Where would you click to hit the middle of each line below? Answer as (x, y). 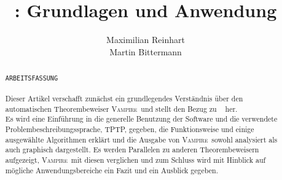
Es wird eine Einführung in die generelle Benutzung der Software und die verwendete (141, 119)
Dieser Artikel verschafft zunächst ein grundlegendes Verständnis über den (124, 98)
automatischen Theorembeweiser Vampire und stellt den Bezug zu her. (121, 108)
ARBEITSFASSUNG (32, 79)
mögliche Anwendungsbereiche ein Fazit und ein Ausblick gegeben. (112, 170)
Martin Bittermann (146, 51)
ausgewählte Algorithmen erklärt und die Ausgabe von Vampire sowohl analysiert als (141, 139)
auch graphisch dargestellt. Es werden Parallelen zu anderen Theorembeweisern (132, 150)
